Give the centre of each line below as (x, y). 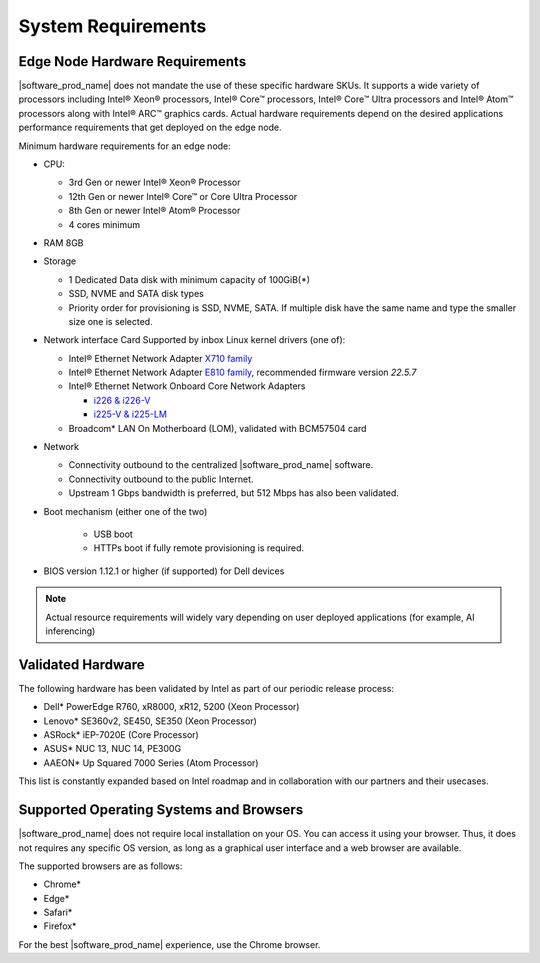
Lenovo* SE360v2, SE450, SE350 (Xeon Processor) (150, 721)
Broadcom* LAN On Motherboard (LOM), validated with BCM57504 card (217, 428)
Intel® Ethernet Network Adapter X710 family (160, 358)
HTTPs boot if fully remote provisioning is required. (199, 548)
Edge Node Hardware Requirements (132, 61)
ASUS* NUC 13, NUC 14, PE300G (112, 749)
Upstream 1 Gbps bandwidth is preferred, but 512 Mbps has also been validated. (233, 493)
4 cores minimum (104, 224)
